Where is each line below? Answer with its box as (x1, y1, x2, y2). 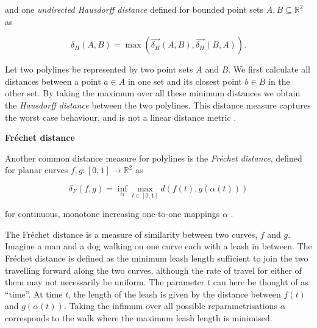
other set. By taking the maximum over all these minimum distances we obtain (5, 87, 301, 99)
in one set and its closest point (127, 74, 242, 87)
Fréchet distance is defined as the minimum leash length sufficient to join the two (5, 251, 308, 264)
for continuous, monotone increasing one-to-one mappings (5, 207, 220, 220)
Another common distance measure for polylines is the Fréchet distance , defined (5, 151, 302, 164)
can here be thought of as (213, 276, 308, 288)
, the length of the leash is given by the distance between (68, 287, 281, 300)
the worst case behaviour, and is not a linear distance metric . (5, 110, 237, 123)
